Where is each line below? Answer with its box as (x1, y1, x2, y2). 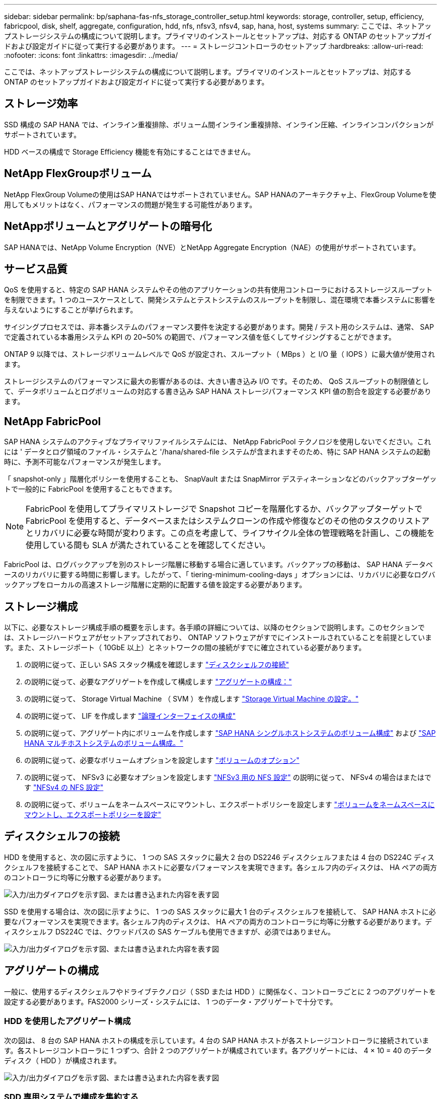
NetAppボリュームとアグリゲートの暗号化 (4, 220, 212, 233)
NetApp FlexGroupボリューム (4, 167, 152, 180)
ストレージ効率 (4, 97, 78, 110)
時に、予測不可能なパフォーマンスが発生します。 (4, 457, 165, 466)
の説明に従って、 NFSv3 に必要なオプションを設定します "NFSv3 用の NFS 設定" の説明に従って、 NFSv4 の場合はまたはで (24, 773, 431, 782)
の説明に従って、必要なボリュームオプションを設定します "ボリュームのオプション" (24, 756, 300, 765)
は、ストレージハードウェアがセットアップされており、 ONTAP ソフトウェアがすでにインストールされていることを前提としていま (4, 633, 432, 642)
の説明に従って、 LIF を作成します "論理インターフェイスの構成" (24, 712, 236, 721)
